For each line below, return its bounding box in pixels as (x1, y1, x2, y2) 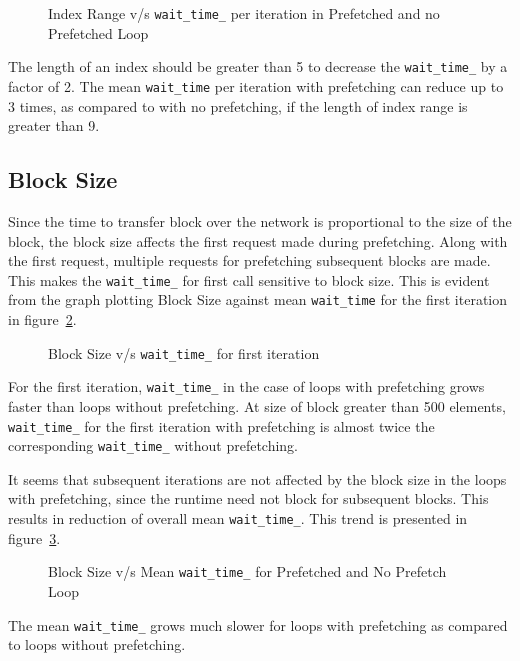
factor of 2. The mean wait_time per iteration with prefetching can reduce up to (8, 75, 504, 96)
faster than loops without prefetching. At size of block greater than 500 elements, (8, 395, 506, 416)
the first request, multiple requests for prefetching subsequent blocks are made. (8, 250, 491, 271)
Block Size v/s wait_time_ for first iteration (48, 342, 320, 363)
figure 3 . (8, 527, 61, 548)
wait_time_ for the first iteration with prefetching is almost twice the (8, 415, 435, 436)
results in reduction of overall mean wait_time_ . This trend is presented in (8, 508, 468, 529)
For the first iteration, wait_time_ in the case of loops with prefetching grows (8, 376, 485, 397)
